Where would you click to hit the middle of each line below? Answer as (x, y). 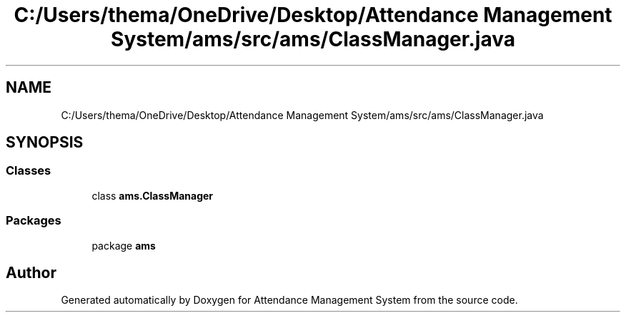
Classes (29, 171)
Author (31, 272)
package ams (124, 245)
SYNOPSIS (45, 143)
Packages (34, 221)
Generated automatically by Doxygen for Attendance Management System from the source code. (289, 300)
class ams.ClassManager (153, 195)
